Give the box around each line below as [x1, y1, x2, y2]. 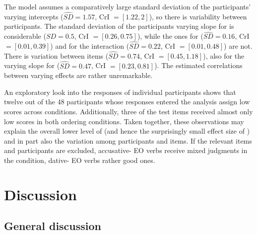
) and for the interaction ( [50, 41, 129, 51]
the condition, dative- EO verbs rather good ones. [4, 155, 155, 165]
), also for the [203, 50, 245, 61]
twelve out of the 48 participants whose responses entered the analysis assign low [4, 96, 250, 107]
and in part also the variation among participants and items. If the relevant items [4, 135, 252, 146]
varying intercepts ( [4, 11, 64, 21]
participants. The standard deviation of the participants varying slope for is [4, 21, 234, 31]
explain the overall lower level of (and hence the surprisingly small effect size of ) [4, 126, 250, 136]
